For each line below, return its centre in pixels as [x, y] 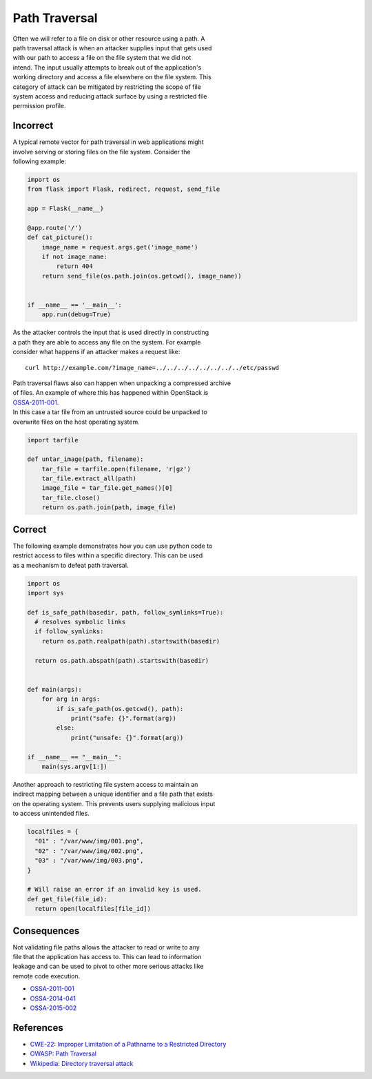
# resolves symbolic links [80, 622]
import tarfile [53, 440]
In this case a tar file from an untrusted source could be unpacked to [110, 412]
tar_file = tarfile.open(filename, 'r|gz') [116, 469]
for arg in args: [71, 699]
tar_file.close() [71, 497]
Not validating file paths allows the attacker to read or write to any [106, 947]
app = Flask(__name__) [65, 209]
